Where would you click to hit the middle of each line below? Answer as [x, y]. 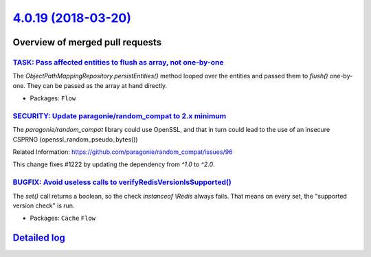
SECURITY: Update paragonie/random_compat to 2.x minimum [120, 115]
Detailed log [39, 238]
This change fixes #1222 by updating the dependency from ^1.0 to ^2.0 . [114, 164]
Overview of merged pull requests [87, 42]
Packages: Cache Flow [63, 218]
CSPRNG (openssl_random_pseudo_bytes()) [75, 139]
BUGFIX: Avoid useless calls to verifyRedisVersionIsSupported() [122, 182]
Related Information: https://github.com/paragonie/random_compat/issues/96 [123, 152]
